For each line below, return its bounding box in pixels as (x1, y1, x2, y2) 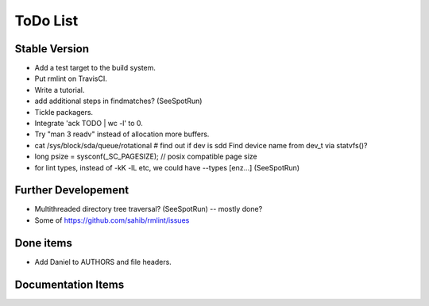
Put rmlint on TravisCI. (34, 74, 107, 83)
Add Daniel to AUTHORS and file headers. (34, 257, 172, 266)
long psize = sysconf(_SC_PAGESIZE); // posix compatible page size (34, 151, 257, 162)
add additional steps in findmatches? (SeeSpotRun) (34, 96, 203, 106)
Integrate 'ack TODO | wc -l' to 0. (34, 119, 143, 128)
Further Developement (14, 183, 129, 197)
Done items (14, 236, 73, 250)
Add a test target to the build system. (34, 63, 157, 73)
